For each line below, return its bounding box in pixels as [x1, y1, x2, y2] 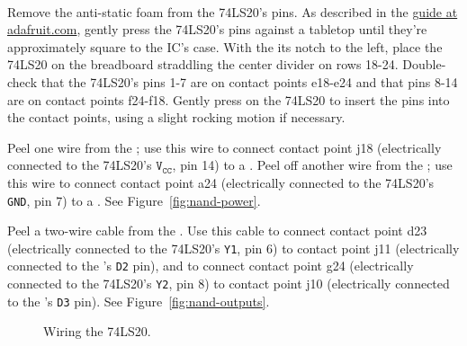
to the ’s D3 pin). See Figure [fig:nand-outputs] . [7, 291, 270, 310]
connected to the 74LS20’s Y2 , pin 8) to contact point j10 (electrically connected [7, 274, 450, 293]
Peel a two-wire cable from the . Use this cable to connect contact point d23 [7, 221, 427, 240]
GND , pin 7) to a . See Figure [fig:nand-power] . [7, 191, 261, 209]
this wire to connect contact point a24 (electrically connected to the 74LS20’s [7, 173, 435, 191]
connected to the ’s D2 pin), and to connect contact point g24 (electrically [7, 256, 414, 275]
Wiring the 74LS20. [43, 322, 151, 341]
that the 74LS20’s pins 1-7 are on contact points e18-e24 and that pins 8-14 [40, 72, 458, 91]
